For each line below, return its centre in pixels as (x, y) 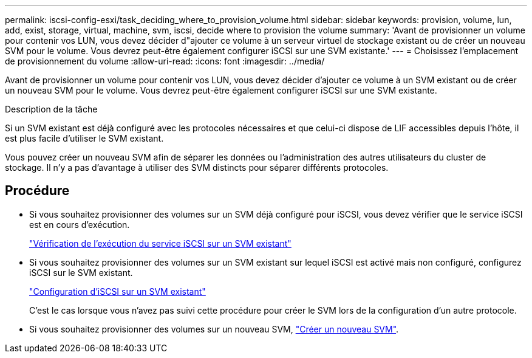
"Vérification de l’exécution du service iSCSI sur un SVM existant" (160, 243)
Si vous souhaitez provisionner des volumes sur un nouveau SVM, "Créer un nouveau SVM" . (214, 329)
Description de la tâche (51, 109)
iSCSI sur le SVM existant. (81, 272)
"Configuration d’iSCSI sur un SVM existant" (118, 291)
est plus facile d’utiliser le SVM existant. (84, 138)
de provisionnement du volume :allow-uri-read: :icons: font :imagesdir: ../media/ (165, 61)
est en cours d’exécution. (80, 224)
